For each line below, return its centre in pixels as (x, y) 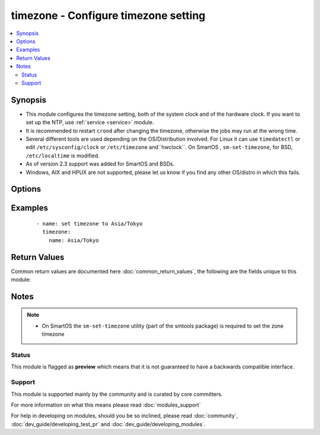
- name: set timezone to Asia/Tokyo (89, 223)
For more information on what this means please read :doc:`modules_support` (106, 405)
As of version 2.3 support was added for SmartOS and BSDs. (100, 164)
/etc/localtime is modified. (63, 155)
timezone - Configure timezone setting (108, 15)
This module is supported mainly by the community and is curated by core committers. (117, 394)
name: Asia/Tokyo (73, 240)
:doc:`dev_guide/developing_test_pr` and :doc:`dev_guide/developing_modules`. (108, 424)
